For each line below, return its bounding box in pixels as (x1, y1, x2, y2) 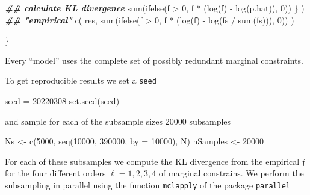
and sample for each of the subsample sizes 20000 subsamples (5, 114, 231, 127)
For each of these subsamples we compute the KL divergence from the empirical (5, 155, 300, 167)
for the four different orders (5, 167, 106, 179)
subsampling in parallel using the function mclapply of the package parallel (5, 179, 291, 191)
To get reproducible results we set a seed (5, 74, 157, 87)
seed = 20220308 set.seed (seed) (5, 94, 120, 107)
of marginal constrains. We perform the (158, 167, 304, 179)
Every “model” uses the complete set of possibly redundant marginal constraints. (5, 54, 303, 66)
